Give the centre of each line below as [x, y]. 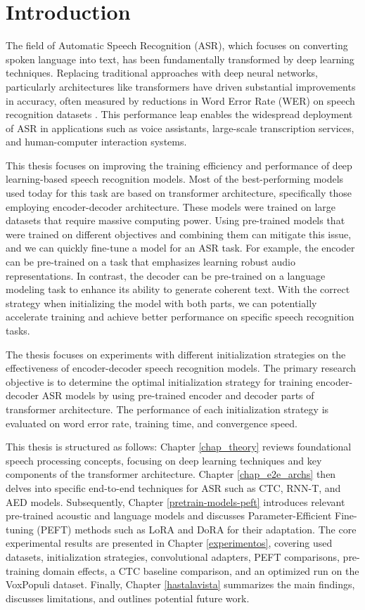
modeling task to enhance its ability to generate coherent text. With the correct [178, 289]
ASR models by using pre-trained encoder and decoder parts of [178, 395]
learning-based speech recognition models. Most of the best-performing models [175, 179]
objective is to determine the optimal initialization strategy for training [159, 381]
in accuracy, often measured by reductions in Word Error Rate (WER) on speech [180, 100]
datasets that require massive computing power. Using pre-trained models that [175, 220]
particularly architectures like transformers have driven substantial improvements [181, 86]
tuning [20, 529]
